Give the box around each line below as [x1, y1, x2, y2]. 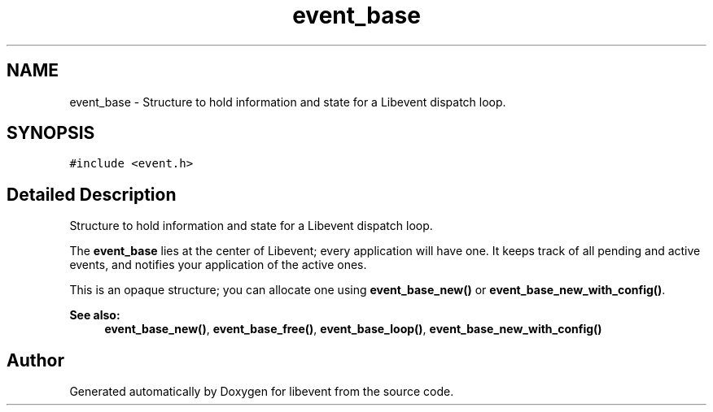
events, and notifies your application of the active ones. [69, 258, 367, 272]
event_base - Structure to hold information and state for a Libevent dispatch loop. [69, 94, 506, 109]
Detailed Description [7, 184, 177, 205]
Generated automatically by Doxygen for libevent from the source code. [69, 384, 454, 399]
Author [7, 349, 64, 371]
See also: [69, 308, 120, 323]
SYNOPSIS [7, 123, 95, 144]
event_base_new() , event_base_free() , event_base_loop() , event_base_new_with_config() [104, 322, 602, 336]
